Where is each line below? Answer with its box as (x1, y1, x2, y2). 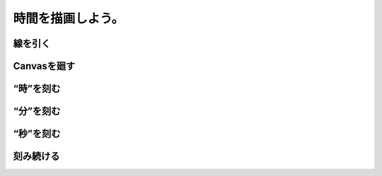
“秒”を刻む (13, 128, 61, 140)
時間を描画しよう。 (13, 11, 125, 26)
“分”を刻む (13, 105, 61, 117)
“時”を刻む (13, 83, 61, 95)
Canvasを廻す (13, 60, 76, 72)
